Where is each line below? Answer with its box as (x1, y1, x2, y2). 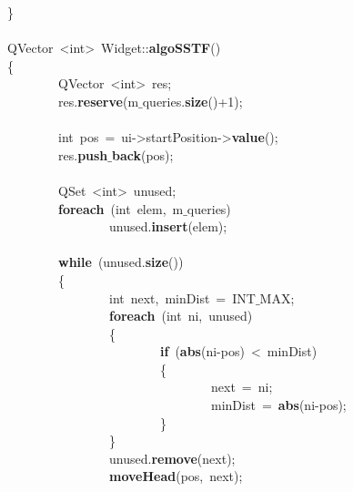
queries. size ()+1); (142, 91, 243, 110)
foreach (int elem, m (58, 199, 184, 218)
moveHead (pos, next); (109, 466, 243, 486)
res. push (57, 145, 108, 164)
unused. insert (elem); (108, 217, 227, 236)
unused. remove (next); (108, 448, 236, 467)
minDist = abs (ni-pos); (210, 395, 347, 415)
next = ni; (210, 377, 273, 396)
